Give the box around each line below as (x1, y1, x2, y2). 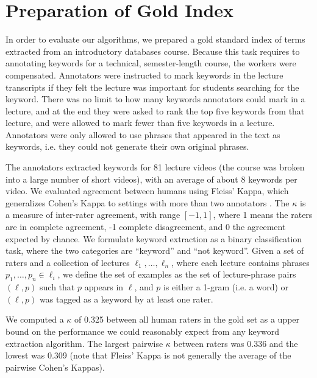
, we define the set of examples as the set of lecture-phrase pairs (57, 268, 296, 281)
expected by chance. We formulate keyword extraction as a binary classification (5, 232, 302, 245)
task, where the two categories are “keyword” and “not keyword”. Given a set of (5, 244, 304, 257)
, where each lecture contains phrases (171, 256, 310, 268)
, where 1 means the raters (213, 208, 313, 221)
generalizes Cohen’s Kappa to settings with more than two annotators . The (5, 196, 290, 209)
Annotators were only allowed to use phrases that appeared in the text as (5, 128, 280, 141)
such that (40, 281, 75, 293)
